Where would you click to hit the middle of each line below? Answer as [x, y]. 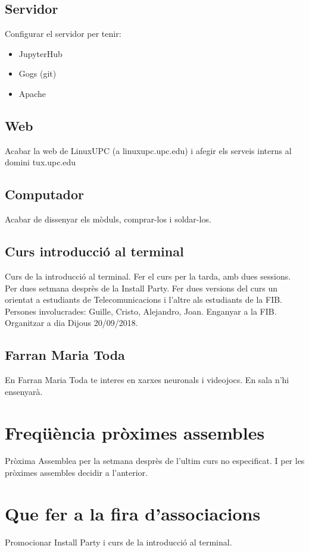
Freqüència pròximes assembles [135, 432]
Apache [32, 93]
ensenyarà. [24, 391]
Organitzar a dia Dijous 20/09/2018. [71, 323]
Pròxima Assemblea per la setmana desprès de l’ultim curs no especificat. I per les [155, 461]
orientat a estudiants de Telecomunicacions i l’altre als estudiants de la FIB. [144, 299]
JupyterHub [40, 53]
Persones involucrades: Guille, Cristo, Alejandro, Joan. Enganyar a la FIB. [141, 311]
